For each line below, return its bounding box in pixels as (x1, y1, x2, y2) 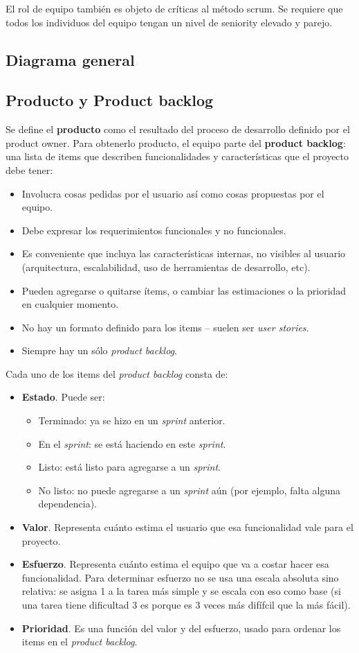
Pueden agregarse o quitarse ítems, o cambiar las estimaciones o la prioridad (21, 283, 347, 297)
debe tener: (6, 162, 53, 177)
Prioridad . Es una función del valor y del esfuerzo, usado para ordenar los (21, 620, 341, 635)
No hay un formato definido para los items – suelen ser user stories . (21, 320, 309, 334)
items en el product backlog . (21, 634, 138, 649)
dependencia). (38, 496, 97, 511)
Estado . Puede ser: (21, 390, 105, 404)
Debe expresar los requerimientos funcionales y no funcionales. (21, 223, 286, 237)
